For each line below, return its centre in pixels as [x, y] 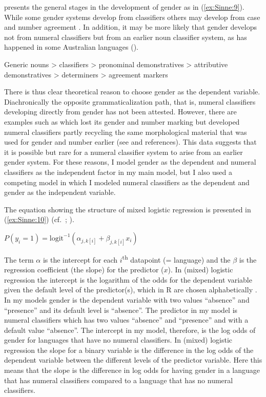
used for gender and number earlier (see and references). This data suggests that [130, 142]
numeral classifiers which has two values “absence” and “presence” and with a [126, 320]
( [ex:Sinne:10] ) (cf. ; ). [39, 219]
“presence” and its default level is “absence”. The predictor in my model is [121, 310]
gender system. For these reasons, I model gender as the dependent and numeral [130, 162]
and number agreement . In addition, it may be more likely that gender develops [130, 27]
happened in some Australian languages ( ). [71, 47]
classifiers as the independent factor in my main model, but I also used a [118, 172]
